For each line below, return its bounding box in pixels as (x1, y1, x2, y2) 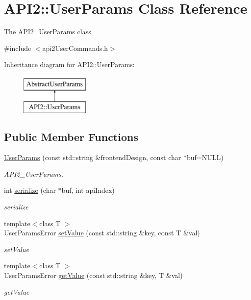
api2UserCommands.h (42, 43, 108, 53)
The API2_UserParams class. (4, 26, 93, 37)
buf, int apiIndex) (61, 185, 115, 195)
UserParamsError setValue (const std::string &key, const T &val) (4, 228, 200, 238)
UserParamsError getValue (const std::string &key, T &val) (4, 270, 183, 280)
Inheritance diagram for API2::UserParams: (4, 59, 135, 69)
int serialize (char (4, 185, 56, 195)
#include (4, 43, 31, 53)
